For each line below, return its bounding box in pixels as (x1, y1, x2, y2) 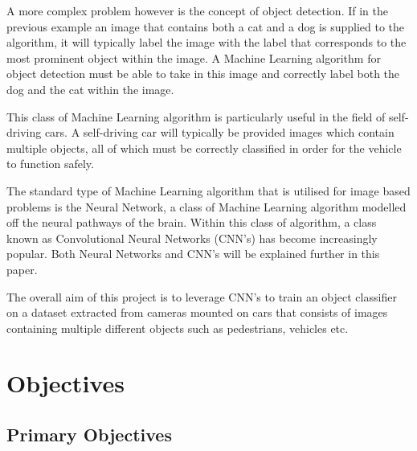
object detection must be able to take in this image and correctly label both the (6, 65, 400, 82)
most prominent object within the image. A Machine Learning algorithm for (6, 49, 381, 66)
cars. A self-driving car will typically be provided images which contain (44, 124, 395, 141)
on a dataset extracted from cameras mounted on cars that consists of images (6, 304, 388, 321)
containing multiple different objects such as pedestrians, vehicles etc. (6, 319, 349, 336)
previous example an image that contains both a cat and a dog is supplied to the (6, 18, 405, 35)
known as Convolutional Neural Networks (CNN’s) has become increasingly (6, 229, 378, 246)
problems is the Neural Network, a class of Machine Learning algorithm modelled (6, 198, 407, 215)
